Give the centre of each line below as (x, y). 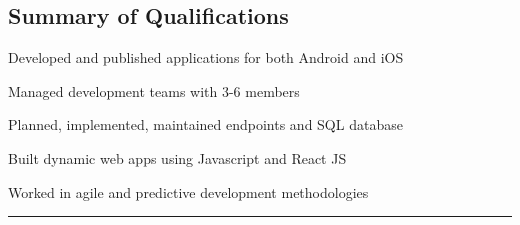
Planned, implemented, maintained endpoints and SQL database (205, 124)
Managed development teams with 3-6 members (154, 90)
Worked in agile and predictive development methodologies (188, 191)
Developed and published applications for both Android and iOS (206, 57)
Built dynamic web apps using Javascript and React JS (177, 157)
